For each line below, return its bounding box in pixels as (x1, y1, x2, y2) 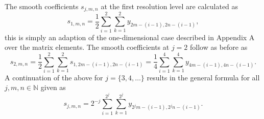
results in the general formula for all (147, 72, 260, 82)
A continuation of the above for (5, 72, 103, 82)
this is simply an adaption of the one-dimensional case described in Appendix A (5, 32, 255, 42)
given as (40, 82, 66, 93)
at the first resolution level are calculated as (101, 1, 238, 11)
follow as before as (190, 42, 248, 52)
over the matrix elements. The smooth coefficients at (5, 42, 170, 52)
